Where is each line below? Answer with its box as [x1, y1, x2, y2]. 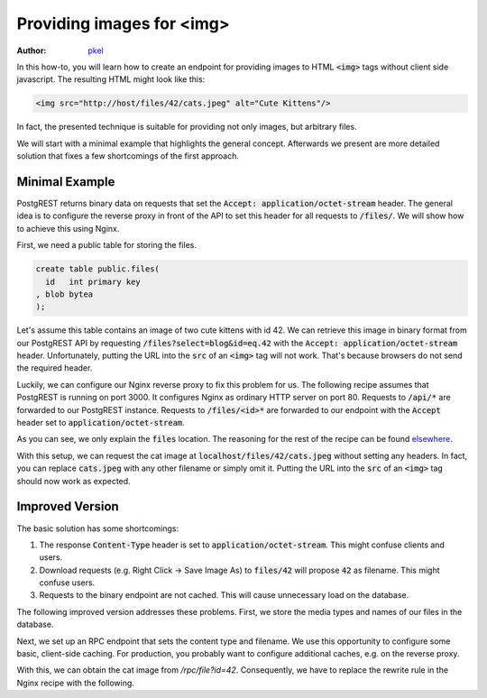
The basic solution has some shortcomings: [16, 523, 179, 534]
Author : [16, 45, 47, 56]
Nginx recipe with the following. [16, 677, 135, 688]
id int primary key [45, 276, 142, 287]
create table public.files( [35, 264, 160, 274]
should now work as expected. [16, 475, 131, 486]
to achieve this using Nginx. [16, 223, 120, 234]
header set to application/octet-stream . [16, 418, 185, 428]
